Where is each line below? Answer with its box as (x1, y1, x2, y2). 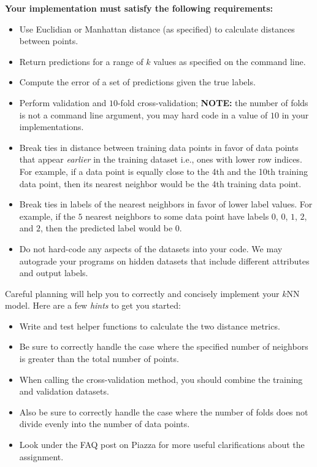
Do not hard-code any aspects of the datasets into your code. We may (19, 242, 283, 255)
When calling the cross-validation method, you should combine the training (19, 372, 303, 385)
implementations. (19, 120, 84, 133)
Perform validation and (19, 96, 107, 109)
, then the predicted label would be (40, 222, 173, 234)
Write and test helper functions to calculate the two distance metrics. (19, 319, 280, 332)
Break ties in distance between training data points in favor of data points (19, 141, 299, 153)
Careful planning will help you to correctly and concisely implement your (5, 287, 280, 299)
